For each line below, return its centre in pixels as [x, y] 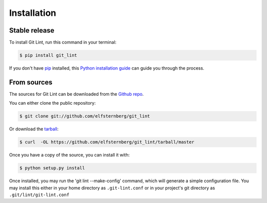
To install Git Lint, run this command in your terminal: [63, 42]
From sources [31, 82]
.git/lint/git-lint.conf [39, 195]
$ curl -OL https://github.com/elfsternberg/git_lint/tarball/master [107, 142]
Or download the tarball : [34, 129]
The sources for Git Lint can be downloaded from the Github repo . [76, 94]
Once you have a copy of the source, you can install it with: [69, 155]
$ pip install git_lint [48, 55]
